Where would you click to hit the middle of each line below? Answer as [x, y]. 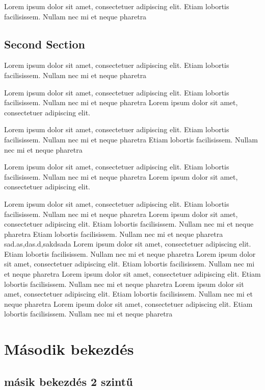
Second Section [45, 44]
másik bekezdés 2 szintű [69, 381]
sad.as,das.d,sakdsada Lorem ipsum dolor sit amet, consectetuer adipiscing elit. [128, 244]
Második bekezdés [69, 349]
